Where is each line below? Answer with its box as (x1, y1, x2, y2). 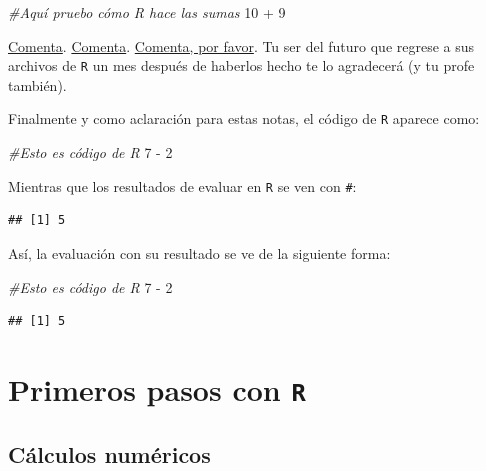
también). (8, 74, 67, 95)
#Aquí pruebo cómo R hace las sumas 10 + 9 (8, 2, 286, 22)
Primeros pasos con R (8, 368, 306, 409)
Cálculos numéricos (8, 438, 211, 469)
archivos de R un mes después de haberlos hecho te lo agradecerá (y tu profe (8, 55, 475, 76)
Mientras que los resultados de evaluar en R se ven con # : (8, 175, 357, 196)
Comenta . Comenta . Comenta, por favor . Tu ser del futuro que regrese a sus (8, 35, 475, 56)
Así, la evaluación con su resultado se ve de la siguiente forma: (8, 242, 391, 263)
